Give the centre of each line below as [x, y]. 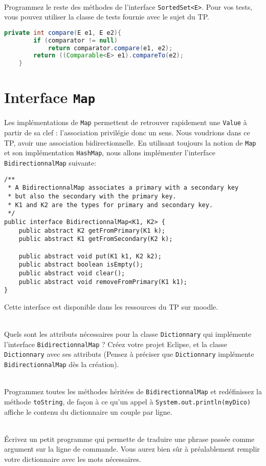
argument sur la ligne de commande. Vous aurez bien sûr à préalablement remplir [132, 449]
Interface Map [50, 97]
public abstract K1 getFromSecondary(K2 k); [96, 239]
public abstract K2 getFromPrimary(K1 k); [92, 230]
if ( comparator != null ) [76, 40]
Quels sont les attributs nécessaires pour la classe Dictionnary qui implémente [128, 334]
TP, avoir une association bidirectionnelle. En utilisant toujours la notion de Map [130, 142]
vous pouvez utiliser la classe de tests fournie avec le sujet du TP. [107, 17]
